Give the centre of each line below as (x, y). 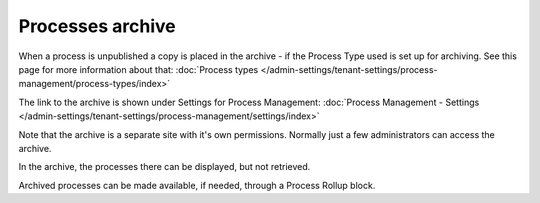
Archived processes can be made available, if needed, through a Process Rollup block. (197, 185)
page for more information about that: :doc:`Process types (138, 69)
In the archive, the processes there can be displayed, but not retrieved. (164, 167)
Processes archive (97, 26)
